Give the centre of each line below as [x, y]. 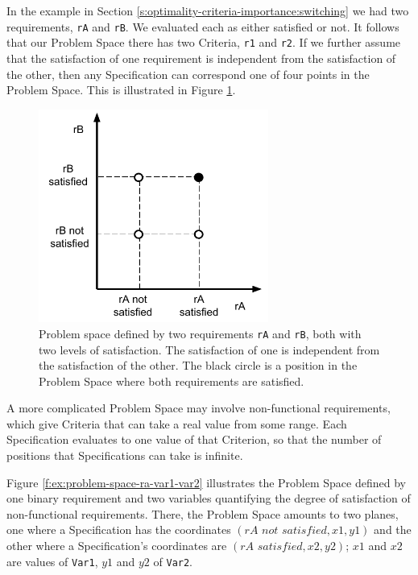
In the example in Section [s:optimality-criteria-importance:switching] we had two [208, 10]
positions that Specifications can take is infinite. [125, 455]
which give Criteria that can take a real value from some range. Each [177, 423]
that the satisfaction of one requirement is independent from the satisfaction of [201, 58]
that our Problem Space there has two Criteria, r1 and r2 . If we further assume [204, 42]
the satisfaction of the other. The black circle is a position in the [198, 365]
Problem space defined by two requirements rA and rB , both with [200, 333]
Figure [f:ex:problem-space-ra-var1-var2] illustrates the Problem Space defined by [206, 482]
